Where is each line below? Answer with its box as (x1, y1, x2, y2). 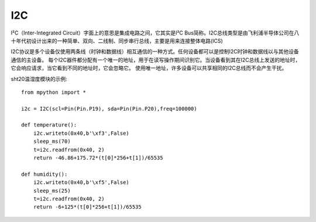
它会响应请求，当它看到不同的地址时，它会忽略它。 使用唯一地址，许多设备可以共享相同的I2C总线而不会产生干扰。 (11, 64, 287, 71)
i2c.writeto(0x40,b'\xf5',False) (33, 179, 130, 186)
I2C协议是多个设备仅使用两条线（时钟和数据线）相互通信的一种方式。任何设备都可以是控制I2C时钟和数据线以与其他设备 (11, 48, 300, 55)
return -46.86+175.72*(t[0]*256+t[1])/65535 (33, 155, 163, 161)
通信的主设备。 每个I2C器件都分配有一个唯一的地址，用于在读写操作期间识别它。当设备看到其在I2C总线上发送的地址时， (11, 56, 301, 63)
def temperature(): (21, 122, 77, 128)
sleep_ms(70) (33, 138, 71, 145)
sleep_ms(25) (33, 187, 71, 194)
